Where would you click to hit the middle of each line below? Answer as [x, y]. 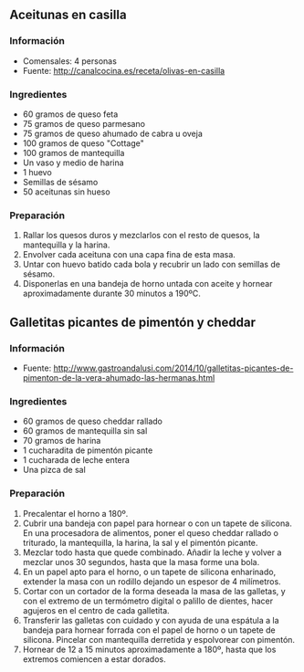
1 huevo [37, 172]
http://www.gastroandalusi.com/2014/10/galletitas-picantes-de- [173, 368]
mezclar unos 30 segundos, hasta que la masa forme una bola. [141, 562]
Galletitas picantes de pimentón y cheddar [133, 322]
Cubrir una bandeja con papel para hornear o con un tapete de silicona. [157, 523]
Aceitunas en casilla [68, 15]
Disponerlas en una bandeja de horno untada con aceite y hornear [147, 284]
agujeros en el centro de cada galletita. [96, 610]
